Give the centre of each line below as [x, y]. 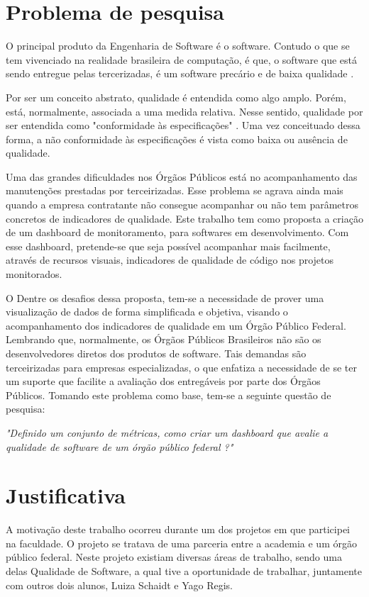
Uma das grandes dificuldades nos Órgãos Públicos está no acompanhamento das [182, 176]
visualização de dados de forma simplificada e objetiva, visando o [147, 312]
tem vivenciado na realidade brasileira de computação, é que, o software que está [182, 59]
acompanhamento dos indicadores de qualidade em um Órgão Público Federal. [176, 325]
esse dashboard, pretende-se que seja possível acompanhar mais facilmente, [168, 246]
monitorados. [34, 274]
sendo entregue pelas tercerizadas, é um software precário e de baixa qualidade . [180, 73]
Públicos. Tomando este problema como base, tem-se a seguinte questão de [169, 395]
